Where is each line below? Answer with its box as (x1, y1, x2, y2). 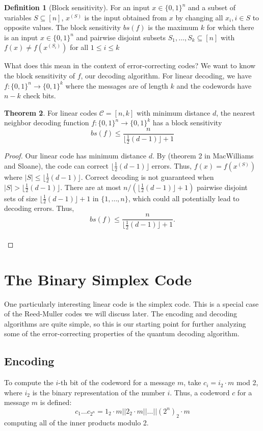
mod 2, (236, 377, 258, 388)
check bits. (23, 90, 56, 101)
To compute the (4, 377, 54, 388)
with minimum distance (136, 107, 211, 118)
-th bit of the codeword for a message (58, 377, 175, 388)
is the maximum (148, 22, 199, 33)
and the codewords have (176, 80, 252, 91)
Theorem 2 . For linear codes (4, 107, 97, 118)
